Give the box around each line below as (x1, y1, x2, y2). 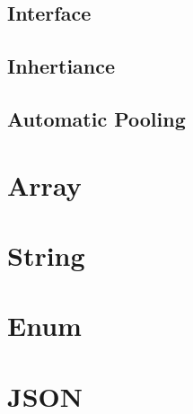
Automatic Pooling (7, 104, 186, 132)
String (7, 236, 85, 273)
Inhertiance (7, 52, 116, 80)
